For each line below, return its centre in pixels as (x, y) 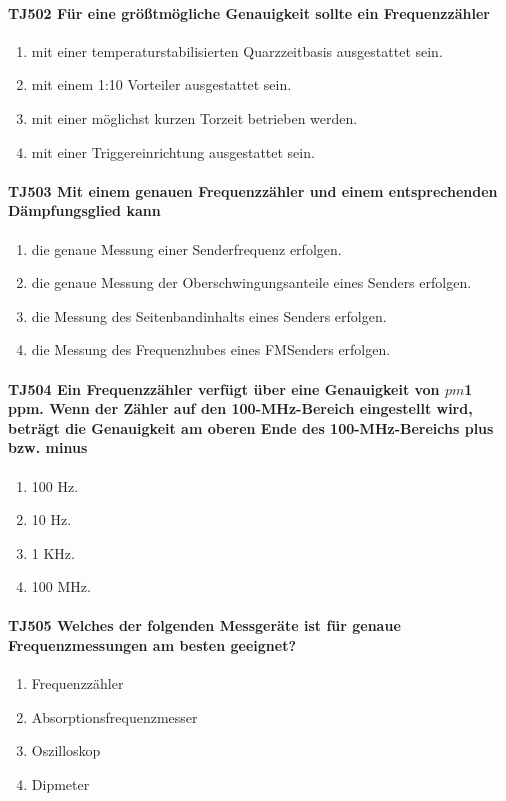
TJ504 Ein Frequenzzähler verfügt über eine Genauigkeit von (224, 388)
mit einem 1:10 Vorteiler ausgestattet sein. (161, 84)
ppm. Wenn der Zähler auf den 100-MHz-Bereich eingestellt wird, (240, 408)
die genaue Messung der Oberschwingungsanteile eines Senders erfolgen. (251, 282)
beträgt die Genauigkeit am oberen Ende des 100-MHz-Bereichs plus (251, 427)
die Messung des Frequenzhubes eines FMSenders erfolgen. (211, 349)
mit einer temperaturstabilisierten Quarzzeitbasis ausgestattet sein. (237, 50)
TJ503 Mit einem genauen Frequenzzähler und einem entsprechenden (253, 190)
